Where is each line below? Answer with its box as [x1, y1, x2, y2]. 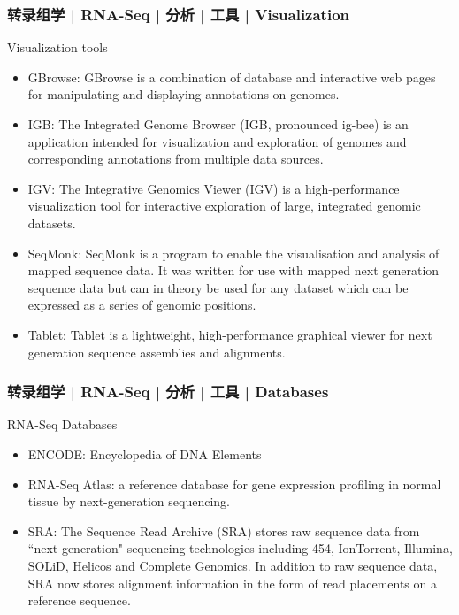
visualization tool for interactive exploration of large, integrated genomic [27, 196, 421, 215]
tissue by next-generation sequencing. [27, 492, 230, 511]
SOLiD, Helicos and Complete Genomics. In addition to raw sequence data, [27, 556, 438, 574]
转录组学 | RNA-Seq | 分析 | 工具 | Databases [7, 381, 329, 403]
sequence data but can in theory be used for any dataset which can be [27, 278, 409, 296]
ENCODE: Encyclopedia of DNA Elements [27, 444, 262, 463]
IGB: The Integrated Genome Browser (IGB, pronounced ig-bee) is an [27, 115, 409, 133]
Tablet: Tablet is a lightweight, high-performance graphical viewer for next [27, 325, 432, 343]
